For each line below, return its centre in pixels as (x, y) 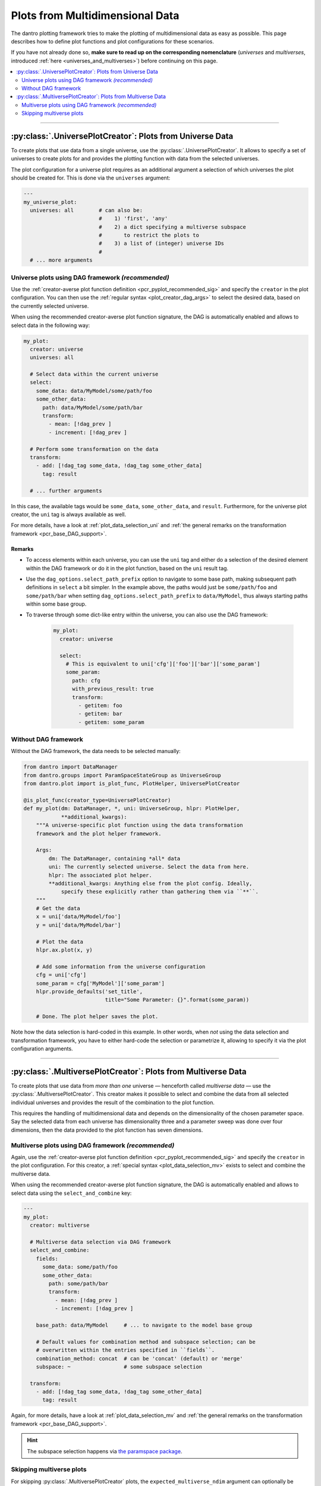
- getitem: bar (100, 714)
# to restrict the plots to (149, 235)
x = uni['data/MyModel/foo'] (78, 917)
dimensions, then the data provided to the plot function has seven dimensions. (107, 1130)
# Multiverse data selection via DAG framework (100, 1242)
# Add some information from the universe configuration (121, 966)
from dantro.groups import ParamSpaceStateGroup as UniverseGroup (122, 775)
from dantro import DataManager (71, 767)
